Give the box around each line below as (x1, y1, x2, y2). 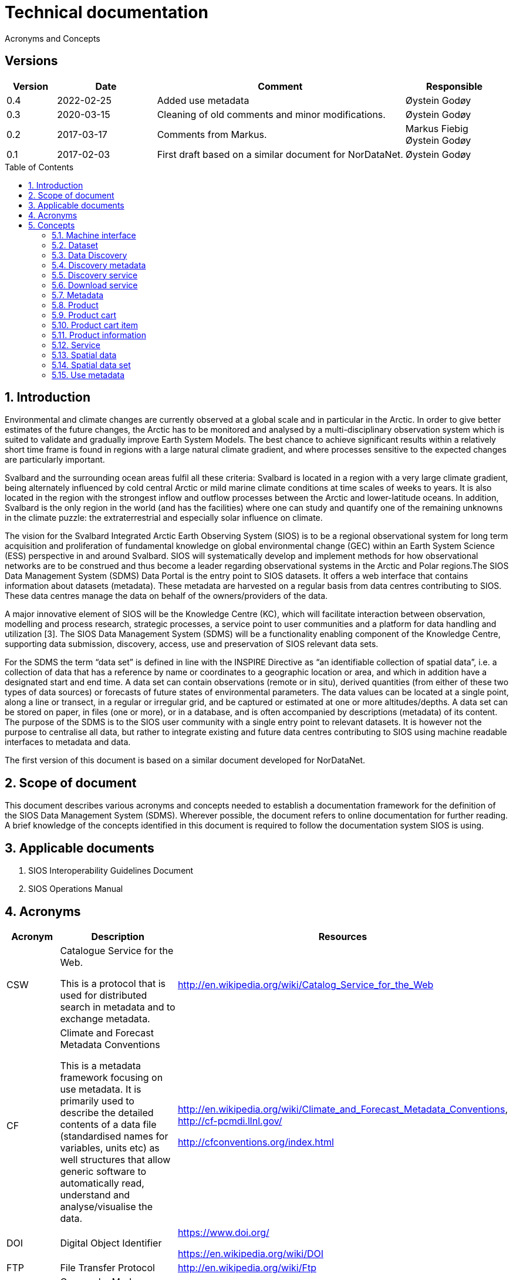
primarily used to (60, 1094, 134, 1107)
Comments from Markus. (157, 128, 267, 140)
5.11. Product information (52, 329, 146, 340)
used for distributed (60, 989, 147, 1001)
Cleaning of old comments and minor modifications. (157, 108, 386, 120)
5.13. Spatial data (52, 349, 117, 360)
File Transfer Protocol (60, 1261, 155, 1274)
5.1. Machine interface (52, 230, 136, 240)
